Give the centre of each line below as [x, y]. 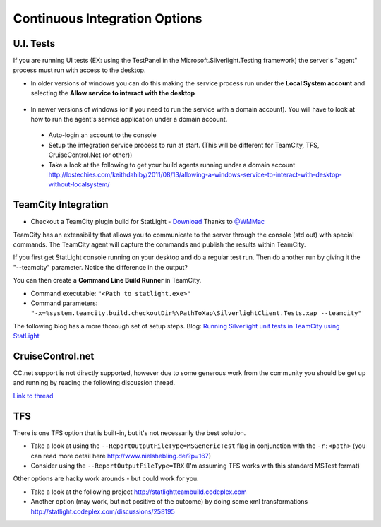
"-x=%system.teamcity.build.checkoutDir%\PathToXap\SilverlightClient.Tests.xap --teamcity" [196, 313]
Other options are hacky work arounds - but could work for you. [106, 479]
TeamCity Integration [61, 205]
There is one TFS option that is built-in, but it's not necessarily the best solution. [129, 433]
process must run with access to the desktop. [79, 70]
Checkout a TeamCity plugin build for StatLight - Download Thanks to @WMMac [147, 222]
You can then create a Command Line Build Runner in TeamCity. [107, 280]
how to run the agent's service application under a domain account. [129, 119]
